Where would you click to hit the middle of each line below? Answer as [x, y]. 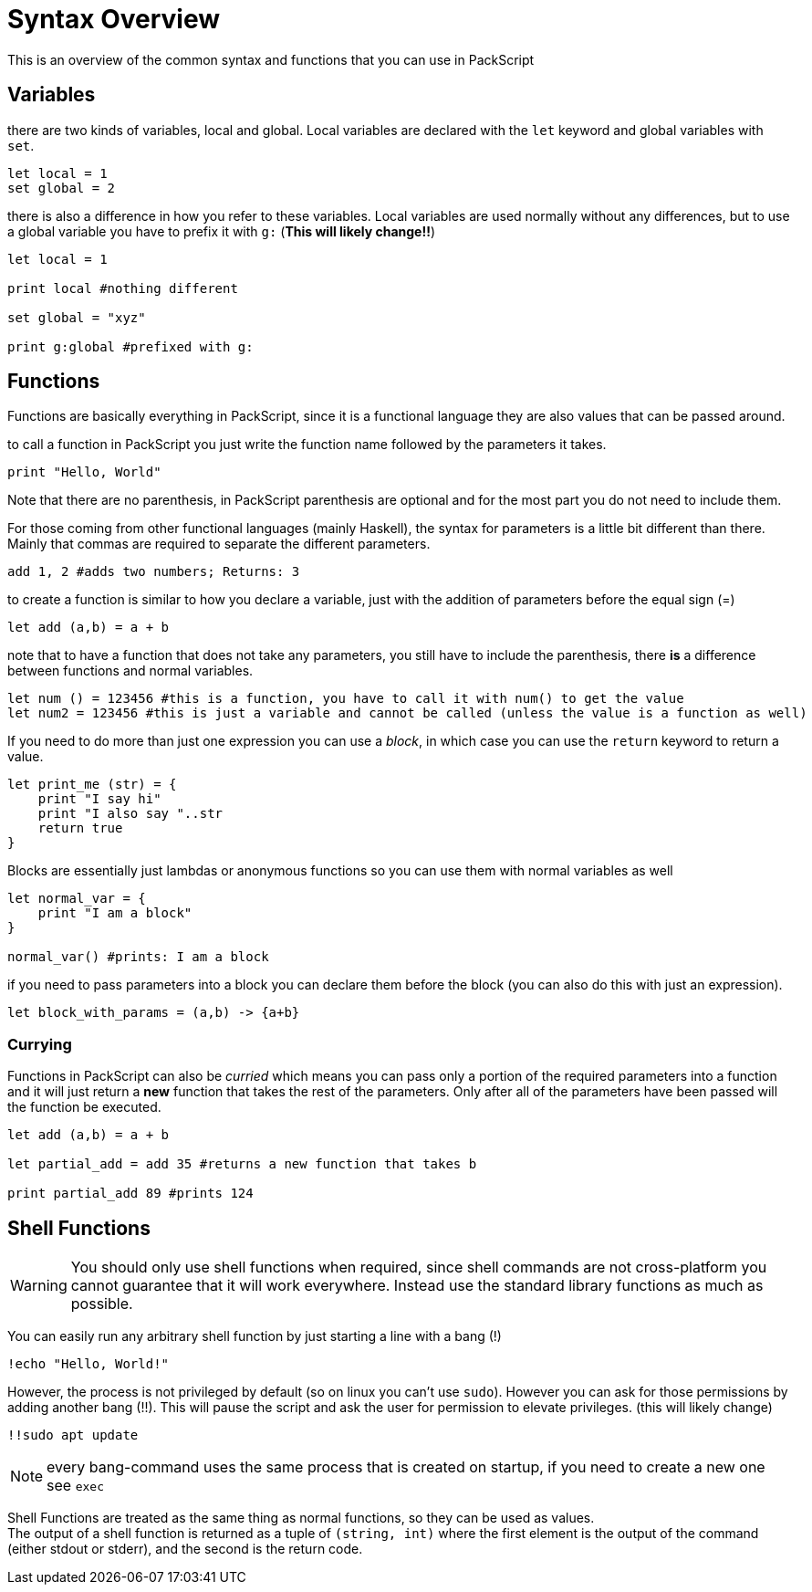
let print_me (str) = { [92, 785]
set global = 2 [62, 188]
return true [80, 828]
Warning [39, 1286]
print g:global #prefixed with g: [130, 346]
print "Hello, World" [84, 472]
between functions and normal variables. [130, 671]
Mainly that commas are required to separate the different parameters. [219, 544]
